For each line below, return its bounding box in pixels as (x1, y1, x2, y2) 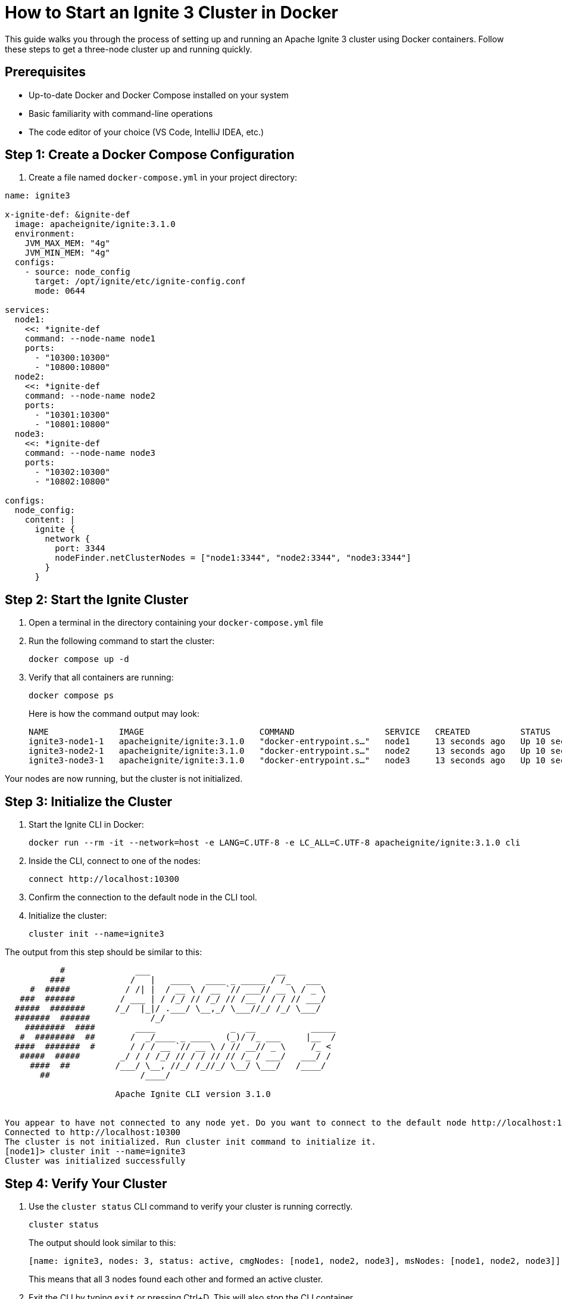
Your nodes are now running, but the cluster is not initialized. (5, 773, 243, 784)
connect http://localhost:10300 (29, 874, 179, 884)
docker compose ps (29, 691, 114, 701)
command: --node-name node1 (24, 334, 155, 344)
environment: (14, 229, 76, 239)
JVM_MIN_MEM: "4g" (24, 248, 111, 258)
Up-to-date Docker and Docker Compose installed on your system (29, 89, 289, 100)
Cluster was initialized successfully (5, 1156, 186, 1166)
